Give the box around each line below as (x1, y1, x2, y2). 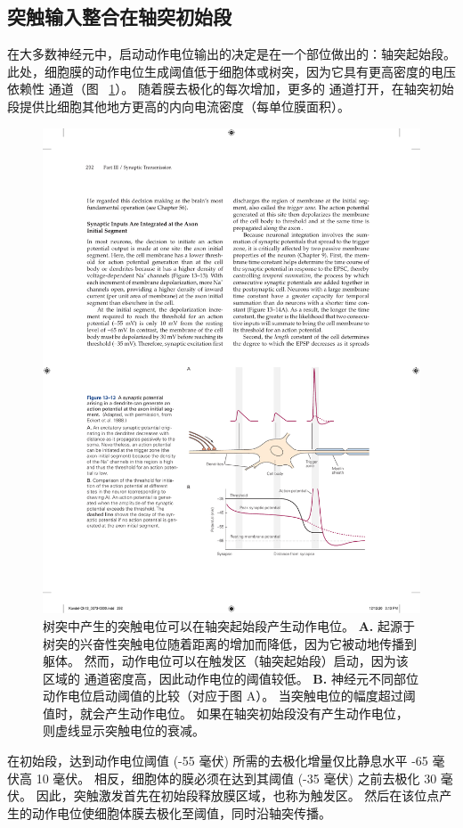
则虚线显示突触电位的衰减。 (43, 721, 205, 740)
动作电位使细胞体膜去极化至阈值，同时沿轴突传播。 (31, 803, 331, 822)
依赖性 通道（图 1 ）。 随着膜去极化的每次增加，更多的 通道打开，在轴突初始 (7, 79, 454, 98)
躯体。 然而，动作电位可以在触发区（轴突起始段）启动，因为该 (43, 652, 409, 670)
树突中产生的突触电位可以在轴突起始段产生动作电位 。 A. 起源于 (43, 616, 415, 635)
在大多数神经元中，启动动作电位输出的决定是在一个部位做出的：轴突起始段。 (7, 45, 456, 63)
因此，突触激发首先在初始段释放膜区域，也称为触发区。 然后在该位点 (36, 786, 440, 805)
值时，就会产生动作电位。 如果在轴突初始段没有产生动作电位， (43, 703, 409, 722)
